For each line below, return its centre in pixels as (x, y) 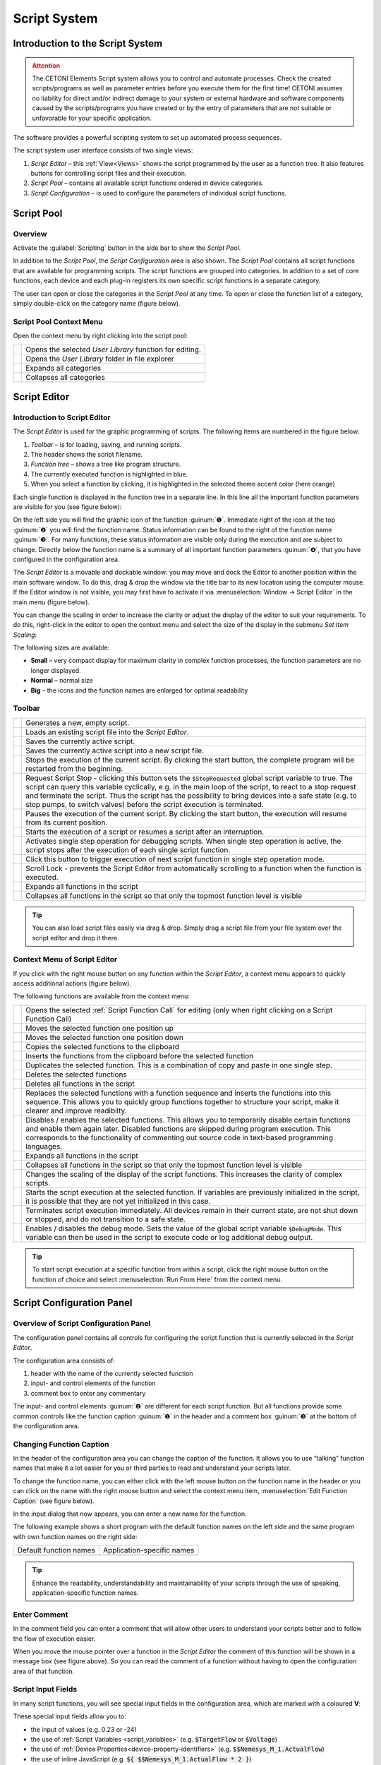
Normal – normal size (62, 681)
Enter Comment (41, 1615)
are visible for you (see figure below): (67, 507)
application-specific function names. (85, 1593)
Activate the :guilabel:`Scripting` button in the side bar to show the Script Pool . (127, 248)
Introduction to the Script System (87, 43)
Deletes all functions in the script (80, 1084)
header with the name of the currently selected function (112, 1373)
